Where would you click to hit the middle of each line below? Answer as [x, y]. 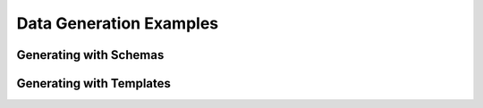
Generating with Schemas [90, 55]
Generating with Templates [94, 83]
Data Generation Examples [118, 23]
